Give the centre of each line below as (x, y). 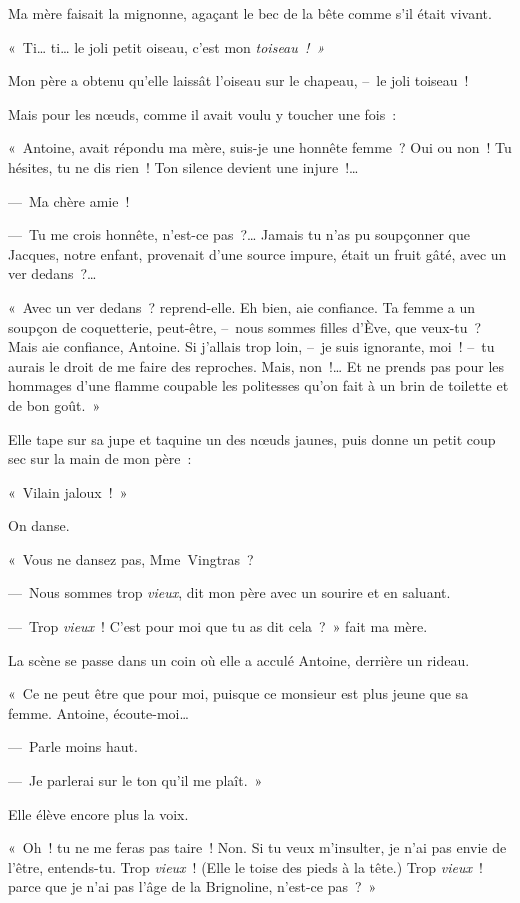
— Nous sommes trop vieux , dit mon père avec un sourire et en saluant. (229, 592)
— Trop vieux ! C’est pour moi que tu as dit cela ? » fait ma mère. (218, 626)
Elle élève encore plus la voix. (98, 813)
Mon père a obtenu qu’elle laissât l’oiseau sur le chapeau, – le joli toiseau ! (238, 80)
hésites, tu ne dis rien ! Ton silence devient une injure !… (183, 166)
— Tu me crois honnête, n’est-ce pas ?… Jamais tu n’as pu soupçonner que (239, 234)
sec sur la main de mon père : (100, 458)
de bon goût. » (54, 404)
